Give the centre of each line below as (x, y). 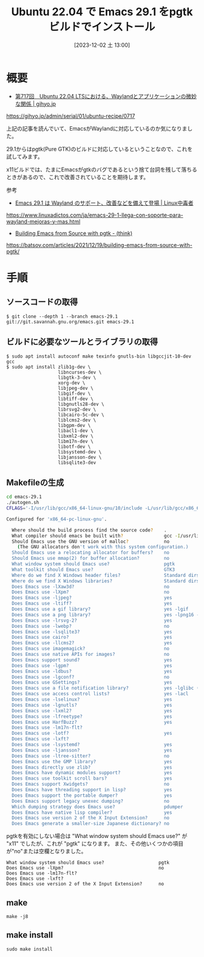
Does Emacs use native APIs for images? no (91, 655)
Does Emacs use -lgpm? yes (92, 666)
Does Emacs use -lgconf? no (91, 677)
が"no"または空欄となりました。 (46, 851)
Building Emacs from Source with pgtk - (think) (74, 233)
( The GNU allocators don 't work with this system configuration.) (103, 547)
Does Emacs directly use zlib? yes (92, 767)
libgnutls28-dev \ (81, 404)
